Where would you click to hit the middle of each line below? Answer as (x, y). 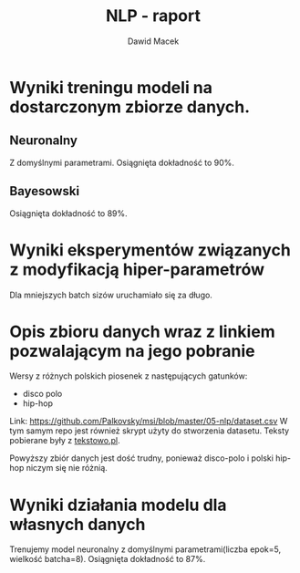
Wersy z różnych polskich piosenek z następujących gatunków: (129, 376)
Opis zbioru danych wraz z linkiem (142, 332)
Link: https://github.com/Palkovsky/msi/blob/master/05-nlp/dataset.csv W (149, 422)
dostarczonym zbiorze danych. (130, 107)
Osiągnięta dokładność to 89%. (68, 213)
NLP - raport (153, 16)
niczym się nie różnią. (67, 468)
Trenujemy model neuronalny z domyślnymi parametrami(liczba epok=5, (145, 549)
